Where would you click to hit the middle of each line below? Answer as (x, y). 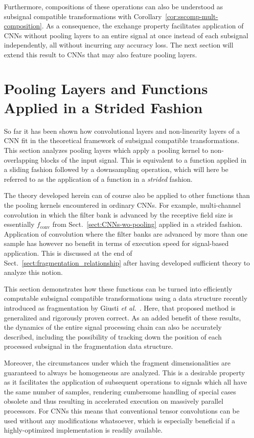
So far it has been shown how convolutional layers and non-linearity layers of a (122, 131)
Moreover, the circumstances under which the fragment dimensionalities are (117, 362)
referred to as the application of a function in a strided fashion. (98, 179)
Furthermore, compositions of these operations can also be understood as (114, 6)
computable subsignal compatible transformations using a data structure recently (126, 298)
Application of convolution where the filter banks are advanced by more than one (126, 233)
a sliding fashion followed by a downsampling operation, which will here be (116, 169)
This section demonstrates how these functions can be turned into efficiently (118, 288)
